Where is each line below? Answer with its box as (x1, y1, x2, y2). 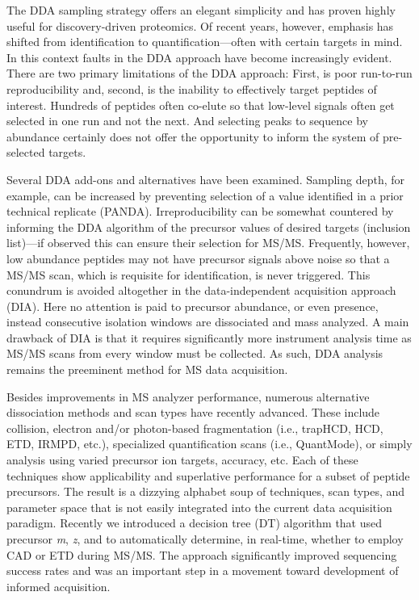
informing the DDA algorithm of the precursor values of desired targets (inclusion (6, 218, 411, 235)
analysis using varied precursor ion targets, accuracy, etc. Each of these (6, 451, 358, 468)
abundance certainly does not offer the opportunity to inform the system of (6, 128, 379, 145)
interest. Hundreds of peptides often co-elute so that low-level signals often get (6, 96, 395, 113)
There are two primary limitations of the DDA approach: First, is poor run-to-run (6, 65, 413, 82)
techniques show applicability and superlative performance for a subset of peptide (6, 467, 410, 484)
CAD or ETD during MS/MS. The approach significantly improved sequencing (6, 546, 397, 563)
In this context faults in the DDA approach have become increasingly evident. (6, 48, 392, 65)
